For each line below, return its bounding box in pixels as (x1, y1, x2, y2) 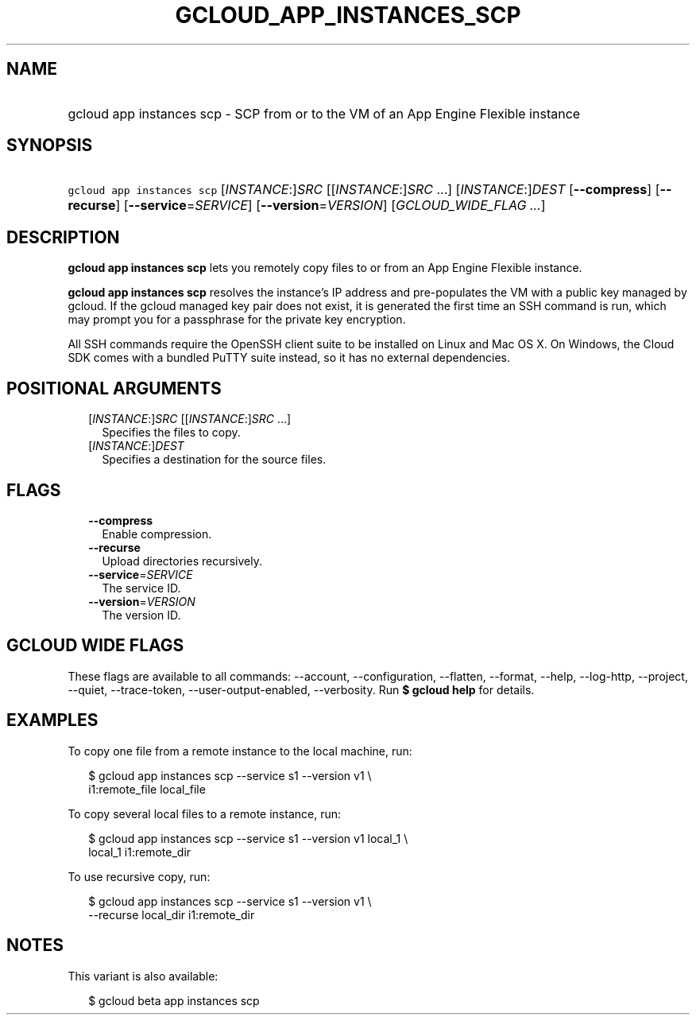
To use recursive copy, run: (68, 869, 211, 883)
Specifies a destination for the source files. (102, 452, 327, 467)
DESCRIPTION (6, 227, 120, 247)
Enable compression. (102, 526, 212, 541)
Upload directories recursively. (102, 553, 262, 568)
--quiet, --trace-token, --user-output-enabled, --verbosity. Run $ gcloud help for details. (68, 682, 535, 697)
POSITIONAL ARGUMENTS (6, 378, 222, 398)
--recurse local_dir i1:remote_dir (88, 907, 255, 922)
